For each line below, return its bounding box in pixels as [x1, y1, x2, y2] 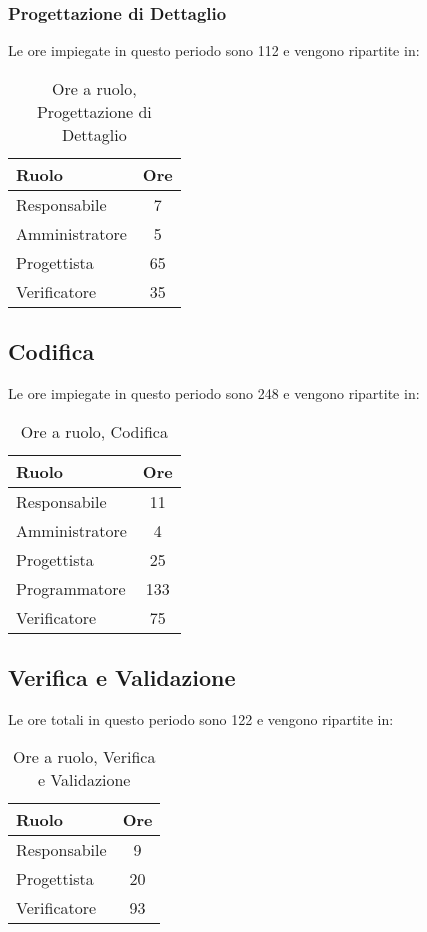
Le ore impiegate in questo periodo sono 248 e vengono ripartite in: [8, 383, 420, 404]
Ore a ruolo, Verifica [13, 745, 156, 769]
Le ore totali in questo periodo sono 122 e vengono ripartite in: [8, 708, 394, 729]
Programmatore [16, 576, 126, 600]
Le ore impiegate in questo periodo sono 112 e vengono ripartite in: [8, 40, 420, 61]
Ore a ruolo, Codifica [20, 419, 168, 443]
